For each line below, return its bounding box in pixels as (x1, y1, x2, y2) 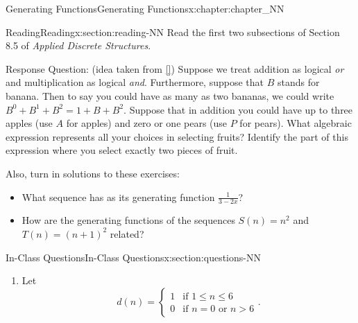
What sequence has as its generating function (22, 189, 215, 204)
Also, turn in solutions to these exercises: (6, 166, 180, 180)
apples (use (6, 116, 53, 130)
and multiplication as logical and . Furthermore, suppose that (6, 75, 264, 89)
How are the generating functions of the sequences (22, 213, 235, 227)
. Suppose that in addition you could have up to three (123, 102, 353, 116)
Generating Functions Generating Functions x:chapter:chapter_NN (6, 1, 284, 15)
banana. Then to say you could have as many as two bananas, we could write (6, 88, 334, 103)
